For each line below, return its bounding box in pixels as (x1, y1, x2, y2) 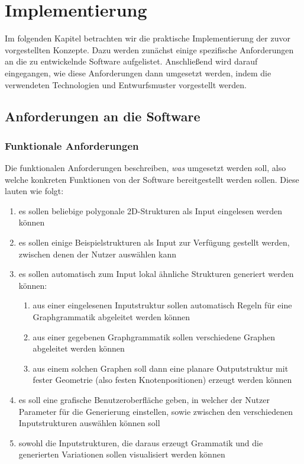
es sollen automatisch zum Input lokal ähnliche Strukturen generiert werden (18, 268, 294, 280)
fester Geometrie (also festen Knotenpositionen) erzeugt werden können (33, 373, 292, 386)
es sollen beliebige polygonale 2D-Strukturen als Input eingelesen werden (18, 204, 282, 217)
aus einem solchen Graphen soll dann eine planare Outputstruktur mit (33, 362, 289, 374)
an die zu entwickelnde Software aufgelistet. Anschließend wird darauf (5, 55, 258, 67)
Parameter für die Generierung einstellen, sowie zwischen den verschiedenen (18, 405, 293, 417)
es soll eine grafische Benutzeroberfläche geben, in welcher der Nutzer (18, 394, 270, 405)
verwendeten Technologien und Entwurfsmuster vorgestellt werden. (5, 78, 247, 91)
